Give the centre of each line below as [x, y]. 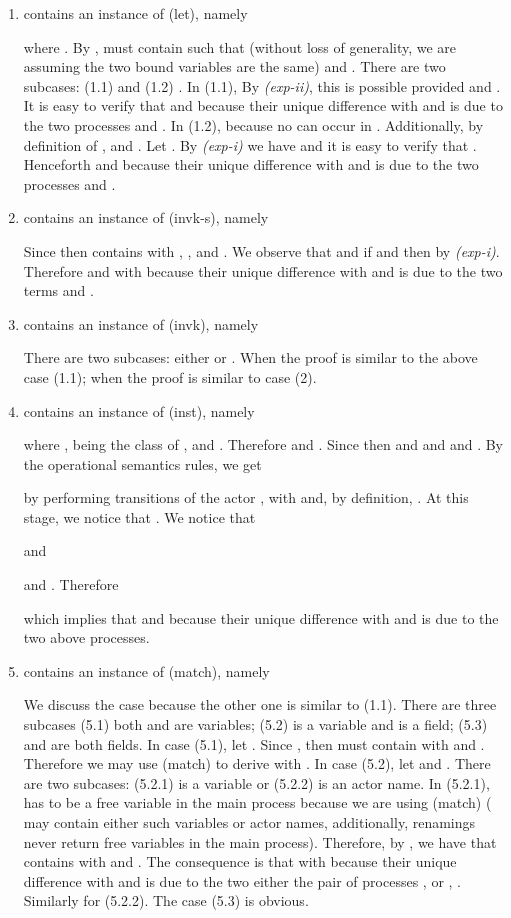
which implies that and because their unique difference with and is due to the [261, 617]
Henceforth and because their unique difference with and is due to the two [251, 164]
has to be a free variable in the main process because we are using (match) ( [257, 802]
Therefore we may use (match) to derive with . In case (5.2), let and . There [257, 763]
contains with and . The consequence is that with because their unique [240, 861]
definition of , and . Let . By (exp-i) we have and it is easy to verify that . [250, 144]
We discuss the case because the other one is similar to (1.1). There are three [260, 704]
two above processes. [86, 637]
